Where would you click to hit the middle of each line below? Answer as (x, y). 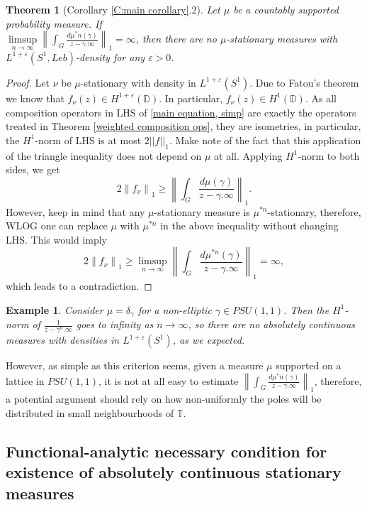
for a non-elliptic (175, 309)
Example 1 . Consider (55, 309)
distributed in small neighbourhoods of (90, 412)
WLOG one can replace (57, 226)
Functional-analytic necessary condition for (166, 451)
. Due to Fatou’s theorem (304, 82)
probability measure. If (54, 23)
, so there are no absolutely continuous (271, 324)
